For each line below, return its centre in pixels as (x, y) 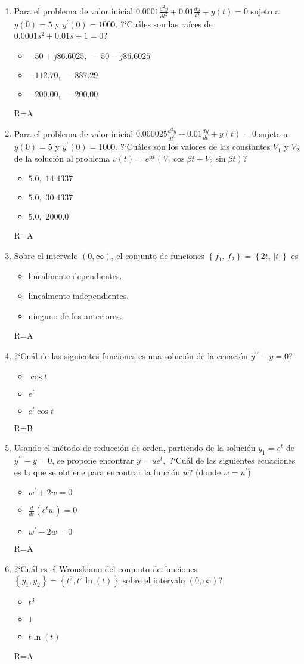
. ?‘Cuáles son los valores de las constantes (193, 146)
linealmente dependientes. (75, 275)
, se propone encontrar (93, 460)
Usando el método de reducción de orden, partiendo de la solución (135, 448)
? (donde (205, 472)
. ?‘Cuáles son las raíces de (164, 24)
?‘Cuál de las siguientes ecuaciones (232, 460)
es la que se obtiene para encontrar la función (97, 472)
